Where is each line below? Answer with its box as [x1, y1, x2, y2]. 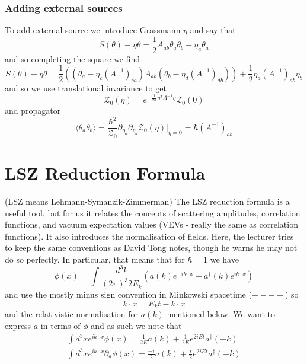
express [5, 320, 31, 332]
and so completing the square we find [5, 52, 140, 65]
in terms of [40, 320, 81, 332]
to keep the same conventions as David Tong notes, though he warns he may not [5, 241, 298, 254]
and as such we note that [91, 320, 182, 332]
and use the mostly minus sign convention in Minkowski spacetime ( [5, 288, 252, 301]
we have [210, 253, 239, 265]
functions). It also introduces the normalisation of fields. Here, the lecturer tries [5, 229, 294, 242]
